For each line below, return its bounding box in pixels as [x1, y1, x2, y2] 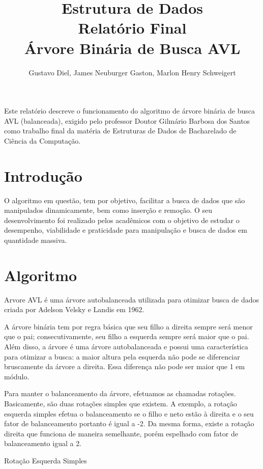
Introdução [4, 165, 82, 186]
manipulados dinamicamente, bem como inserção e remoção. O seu [4, 205, 212, 215]
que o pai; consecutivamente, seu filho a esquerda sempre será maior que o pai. [4, 331, 249, 342]
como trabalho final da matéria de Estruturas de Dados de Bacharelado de [4, 125, 237, 136]
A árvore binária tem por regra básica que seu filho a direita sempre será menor [4, 321, 253, 332]
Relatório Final [78, 17, 187, 38]
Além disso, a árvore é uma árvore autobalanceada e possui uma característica [4, 341, 248, 352]
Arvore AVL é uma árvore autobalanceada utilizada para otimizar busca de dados [4, 294, 259, 305]
